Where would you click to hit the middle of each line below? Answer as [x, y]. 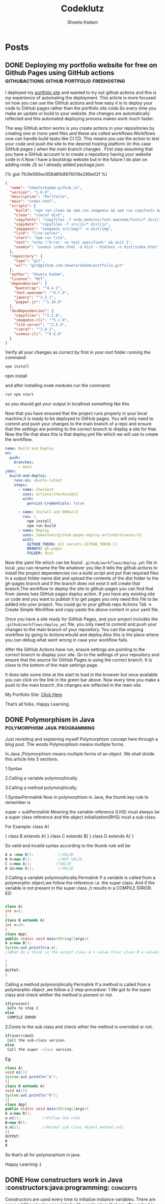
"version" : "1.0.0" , [30, 192]
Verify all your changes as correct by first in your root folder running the [78, 352]
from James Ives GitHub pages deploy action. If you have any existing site [80, 594]
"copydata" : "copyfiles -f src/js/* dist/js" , [62, 224]
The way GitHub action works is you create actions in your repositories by [80, 128]
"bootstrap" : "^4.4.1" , [38, 288]
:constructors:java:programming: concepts [71, 1188]
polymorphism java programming [50, 727]
